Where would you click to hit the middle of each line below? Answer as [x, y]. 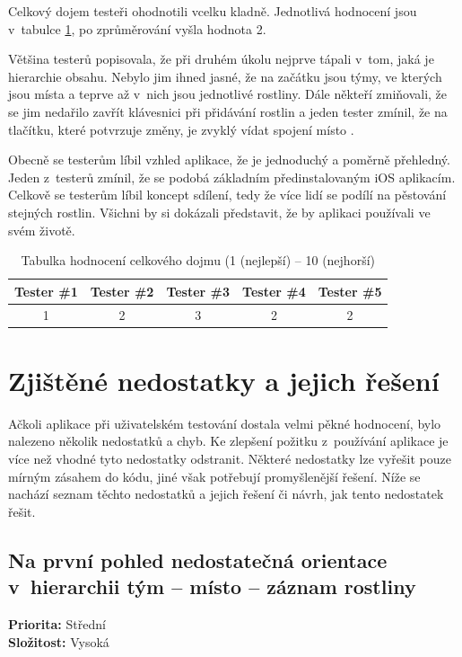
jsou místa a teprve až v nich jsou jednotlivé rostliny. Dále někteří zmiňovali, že [228, 94]
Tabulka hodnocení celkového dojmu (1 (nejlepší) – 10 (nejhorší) [198, 260]
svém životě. [42, 230]
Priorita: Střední [57, 623]
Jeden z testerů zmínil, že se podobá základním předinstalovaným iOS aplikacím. [232, 177]
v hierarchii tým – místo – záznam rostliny [212, 586]
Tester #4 [274, 291]
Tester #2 [122, 291]
